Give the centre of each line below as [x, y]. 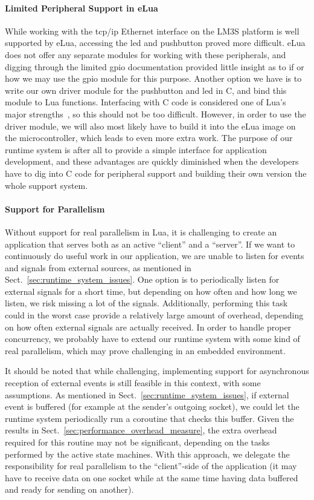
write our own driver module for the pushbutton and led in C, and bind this [146, 90]
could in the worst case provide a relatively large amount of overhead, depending [154, 315]
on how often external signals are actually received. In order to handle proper [148, 327]
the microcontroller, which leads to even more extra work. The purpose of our [149, 138]
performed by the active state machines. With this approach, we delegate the [147, 454]
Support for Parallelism [55, 209]
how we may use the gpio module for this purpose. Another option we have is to [153, 78]
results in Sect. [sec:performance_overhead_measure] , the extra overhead [141, 430]
